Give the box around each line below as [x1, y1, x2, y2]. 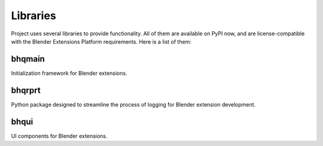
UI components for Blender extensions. [11, 132, 108, 139]
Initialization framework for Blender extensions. [11, 69, 128, 77]
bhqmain [11, 54, 45, 64]
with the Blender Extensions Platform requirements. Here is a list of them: [11, 38, 191, 45]
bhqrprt [11, 85, 41, 95]
